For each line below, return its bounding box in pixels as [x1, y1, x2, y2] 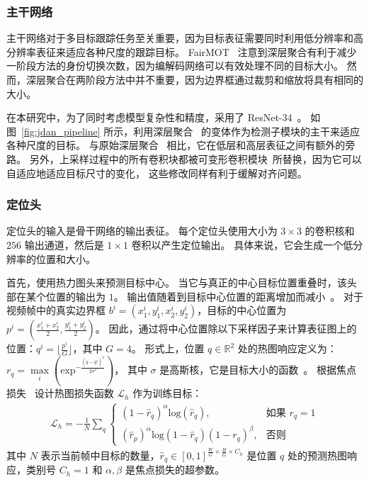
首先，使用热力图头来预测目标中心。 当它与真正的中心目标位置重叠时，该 [6, 275, 347, 290]
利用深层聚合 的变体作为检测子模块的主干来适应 [133, 123, 361, 138]
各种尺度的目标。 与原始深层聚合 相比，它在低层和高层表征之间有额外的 [6, 138, 346, 152]
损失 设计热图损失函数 [6, 386, 114, 400]
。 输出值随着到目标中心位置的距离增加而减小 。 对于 [113, 288, 364, 303]
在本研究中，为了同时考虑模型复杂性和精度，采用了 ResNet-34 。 [6, 110, 307, 125]
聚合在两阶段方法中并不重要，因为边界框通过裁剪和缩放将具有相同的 [45, 72, 363, 86]
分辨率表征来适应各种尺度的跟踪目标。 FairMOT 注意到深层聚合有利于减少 [6, 44, 357, 59]
